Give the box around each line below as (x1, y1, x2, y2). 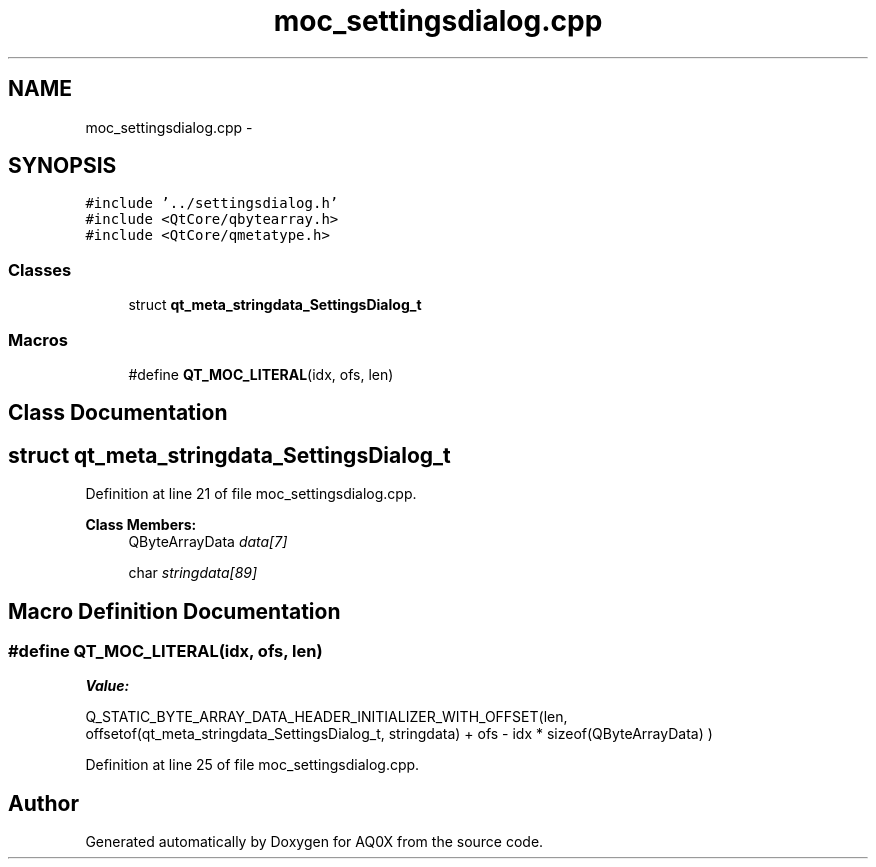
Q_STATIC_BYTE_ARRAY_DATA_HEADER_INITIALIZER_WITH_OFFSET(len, (85, 708, 568, 726)
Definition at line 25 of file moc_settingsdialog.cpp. (85, 756, 420, 774)
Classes (8, 259, 72, 280)
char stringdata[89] (128, 564, 258, 582)
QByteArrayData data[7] (128, 533, 288, 551)
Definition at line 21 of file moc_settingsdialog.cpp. (85, 485, 417, 503)
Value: (85, 677, 130, 695)
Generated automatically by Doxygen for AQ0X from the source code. (85, 833, 544, 851)
